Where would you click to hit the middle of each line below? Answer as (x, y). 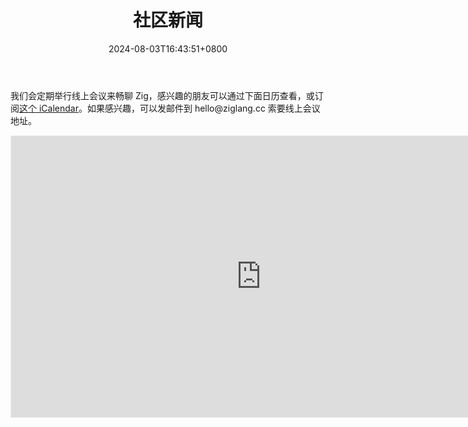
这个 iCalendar (49, 108)
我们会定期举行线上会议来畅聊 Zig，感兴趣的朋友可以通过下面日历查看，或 (162, 95)
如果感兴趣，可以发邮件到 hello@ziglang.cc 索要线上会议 (203, 108)
